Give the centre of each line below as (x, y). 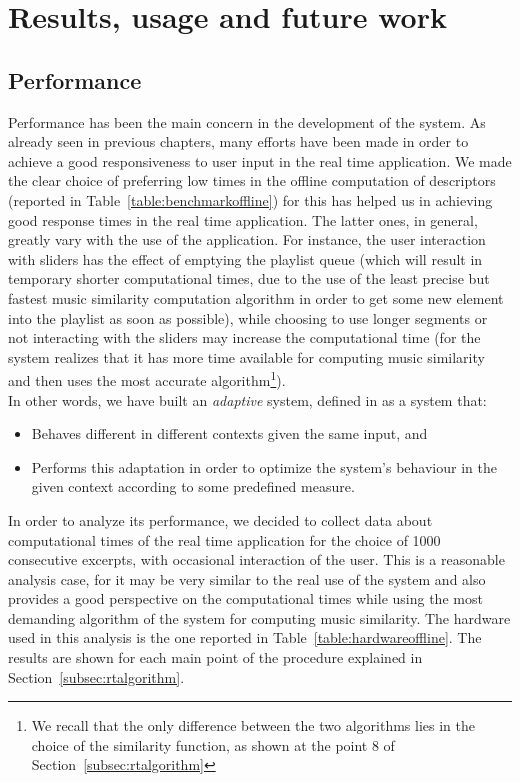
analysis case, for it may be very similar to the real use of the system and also (247, 578)
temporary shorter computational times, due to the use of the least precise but (249, 278)
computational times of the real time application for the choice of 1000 (224, 539)
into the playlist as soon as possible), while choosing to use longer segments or (248, 317)
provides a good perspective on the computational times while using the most (245, 598)
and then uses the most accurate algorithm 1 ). (147, 378)
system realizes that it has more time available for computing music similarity (246, 356)
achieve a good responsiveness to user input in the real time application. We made (260, 160)
